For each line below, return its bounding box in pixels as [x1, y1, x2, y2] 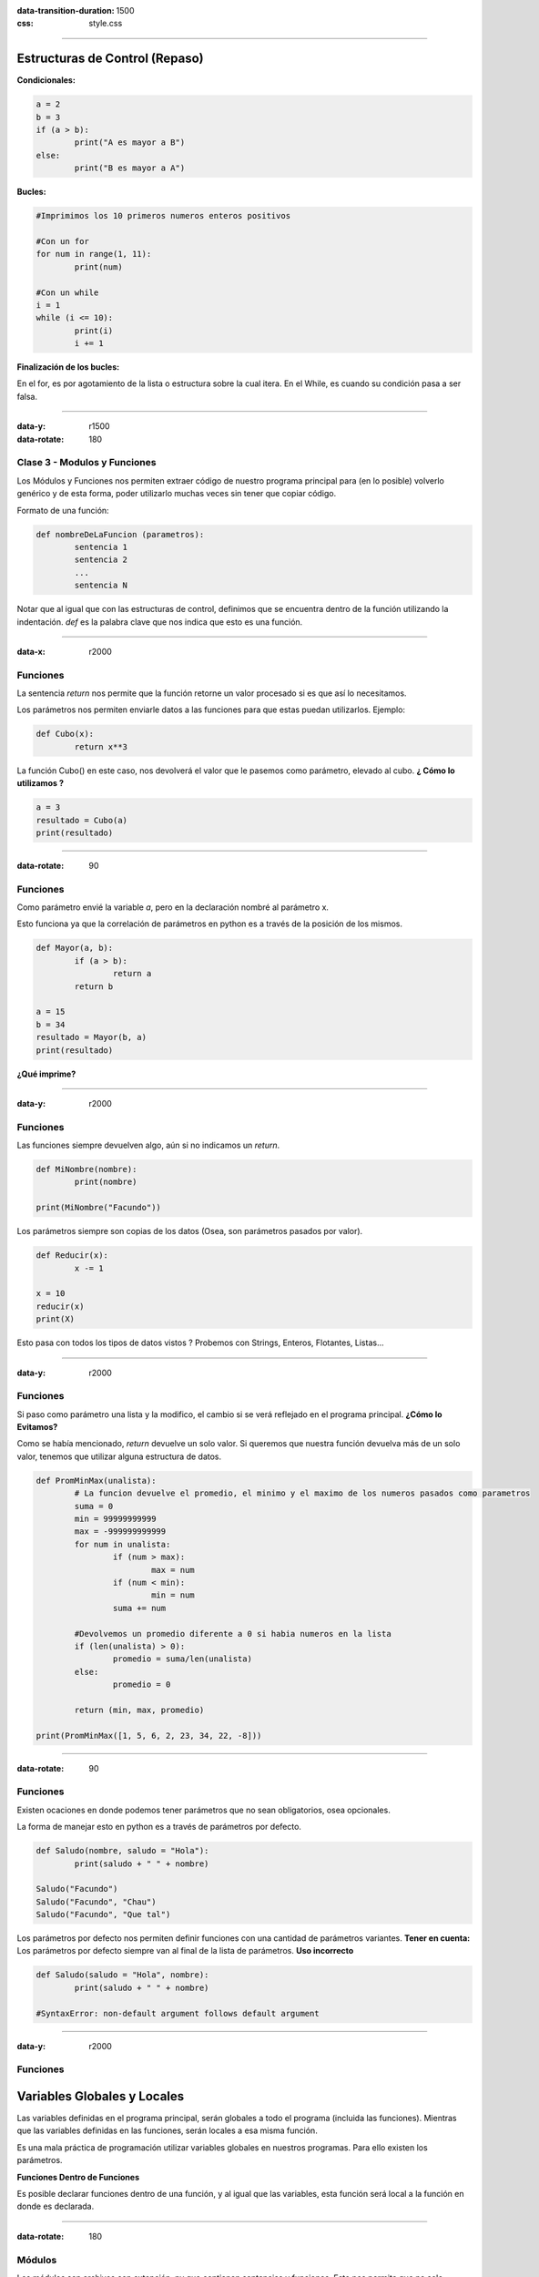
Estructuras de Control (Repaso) [16, 51, 204, 66]
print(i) [74, 325, 114, 336]
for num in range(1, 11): [36, 249, 152, 260]
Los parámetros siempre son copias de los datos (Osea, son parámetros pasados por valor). [16, 1226, 363, 1237]
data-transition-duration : [16, 5, 115, 15]
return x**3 [74, 741, 127, 751]
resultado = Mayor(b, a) [36, 1032, 147, 1043]
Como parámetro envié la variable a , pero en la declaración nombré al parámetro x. [16, 902, 330, 913]
